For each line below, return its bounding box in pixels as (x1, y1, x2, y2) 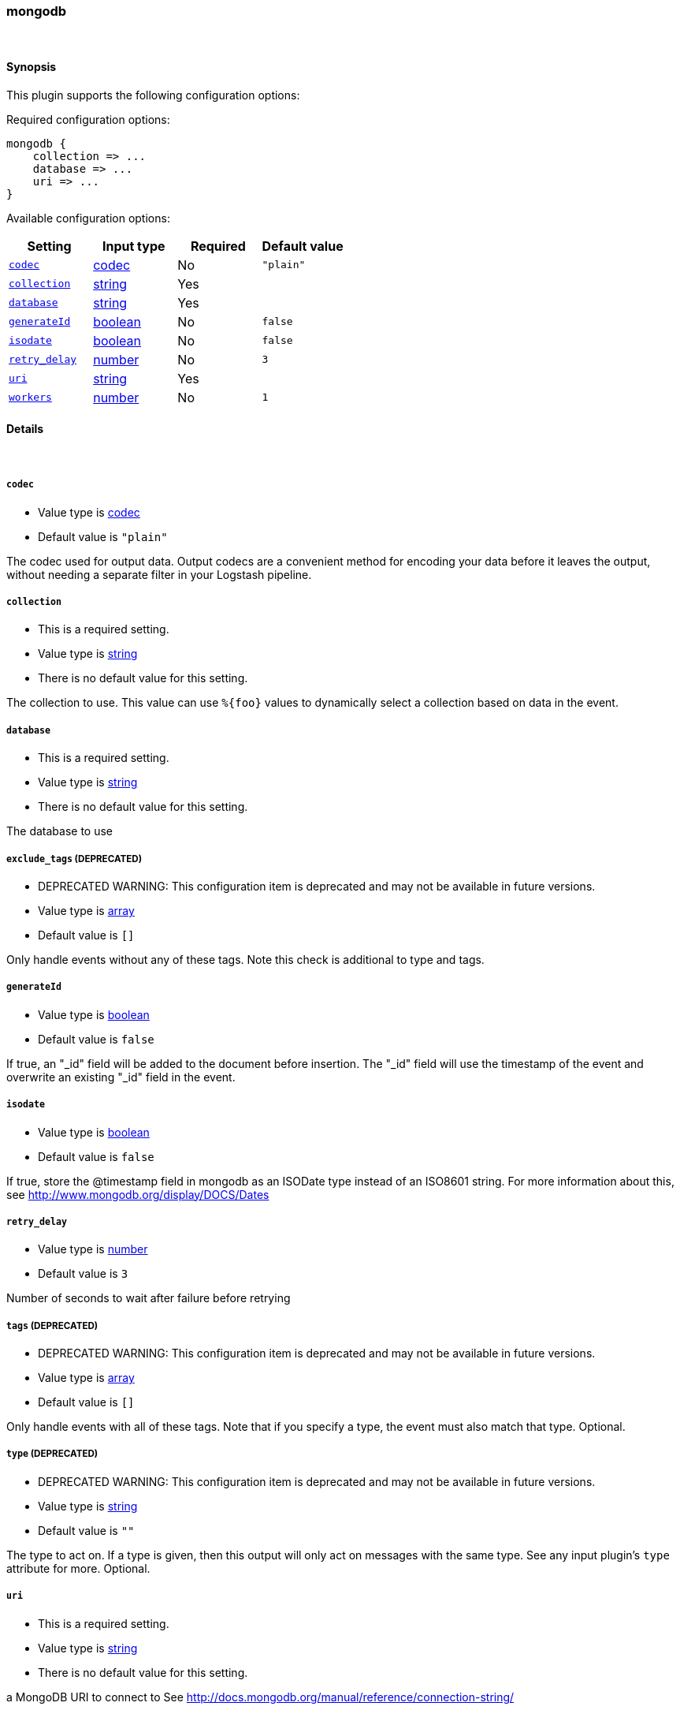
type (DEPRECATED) (6, 1448, 98, 1460)
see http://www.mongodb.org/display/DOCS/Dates (6, 1187, 269, 1201)
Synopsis (6, 59, 57, 73)
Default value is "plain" (38, 529, 168, 543)
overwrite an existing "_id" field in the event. (6, 1070, 236, 1084)
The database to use (6, 824, 113, 838)
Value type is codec (38, 505, 140, 519)
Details (6, 422, 44, 436)
